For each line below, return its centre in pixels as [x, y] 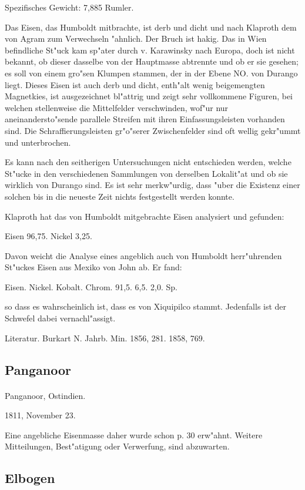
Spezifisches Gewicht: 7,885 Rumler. [69, 7]
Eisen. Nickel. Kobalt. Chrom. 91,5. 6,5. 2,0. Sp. [91, 286]
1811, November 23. [40, 415]
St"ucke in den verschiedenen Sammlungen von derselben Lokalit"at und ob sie [146, 173]
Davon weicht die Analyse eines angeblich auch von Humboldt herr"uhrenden [143, 255]
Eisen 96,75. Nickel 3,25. [48, 236]
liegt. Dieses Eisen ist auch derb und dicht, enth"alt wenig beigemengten [135, 84]
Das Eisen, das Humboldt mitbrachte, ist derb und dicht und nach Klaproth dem [151, 27]
